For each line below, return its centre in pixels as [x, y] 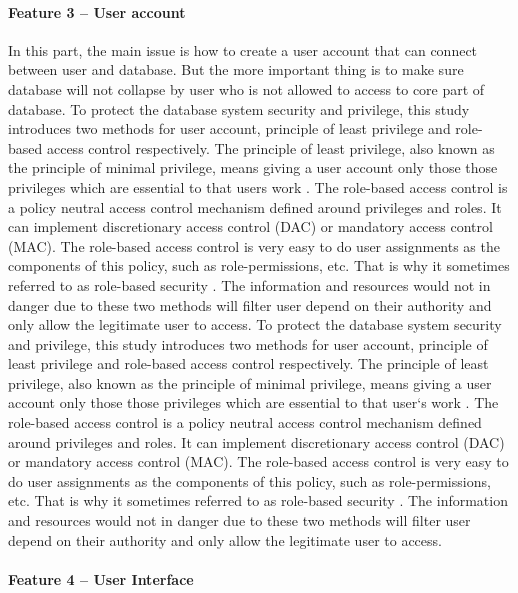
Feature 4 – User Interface [101, 578]
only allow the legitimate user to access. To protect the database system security [255, 324]
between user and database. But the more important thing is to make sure [236, 69]
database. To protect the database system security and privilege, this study [239, 108]
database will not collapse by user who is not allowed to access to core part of [246, 88]
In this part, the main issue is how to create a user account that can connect [243, 49]
